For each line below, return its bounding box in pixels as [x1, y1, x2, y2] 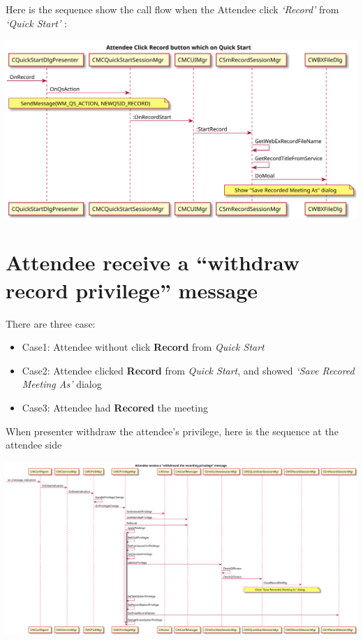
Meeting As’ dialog [22, 377, 102, 391]
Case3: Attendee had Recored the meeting [22, 400, 208, 414]
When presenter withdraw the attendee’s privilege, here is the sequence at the [6, 423, 339, 438]
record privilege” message [6, 275, 258, 304]
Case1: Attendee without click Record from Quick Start [22, 340, 265, 354]
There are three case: [6, 316, 96, 330]
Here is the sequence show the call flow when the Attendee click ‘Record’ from [6, 2, 339, 16]
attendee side [6, 437, 62, 452]
